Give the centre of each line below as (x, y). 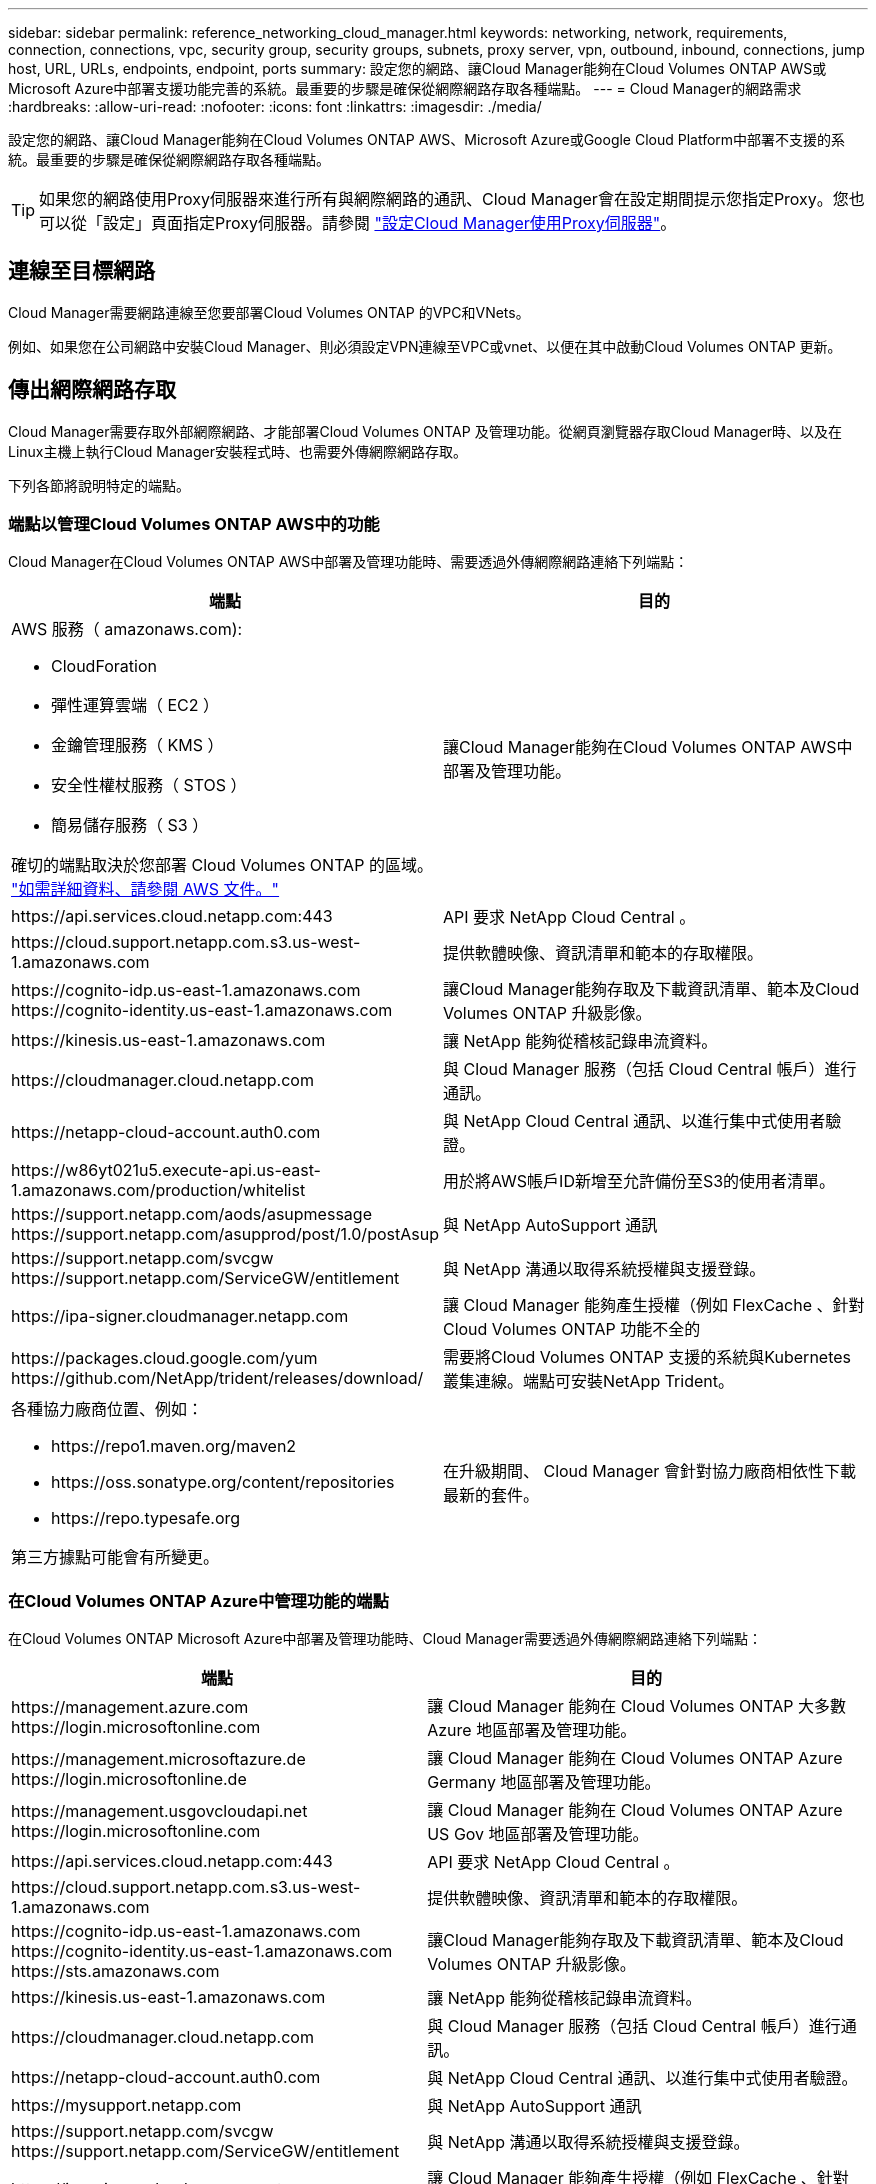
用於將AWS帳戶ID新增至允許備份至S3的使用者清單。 (639, 1181)
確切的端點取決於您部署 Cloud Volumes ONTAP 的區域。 (222, 865)
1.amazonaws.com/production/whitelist (158, 1190)
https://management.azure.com (130, 1707)
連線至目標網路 (81, 271)
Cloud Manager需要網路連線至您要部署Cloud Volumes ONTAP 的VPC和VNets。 (269, 312)
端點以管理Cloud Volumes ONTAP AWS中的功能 (194, 524)
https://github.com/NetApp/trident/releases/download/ (217, 1378)
